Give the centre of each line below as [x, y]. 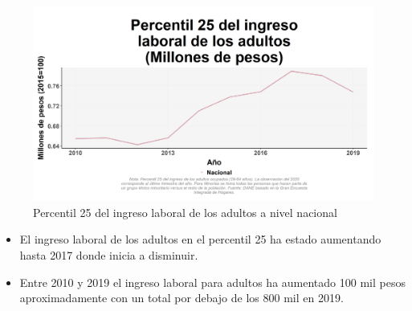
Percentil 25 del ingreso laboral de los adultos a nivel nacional [185, 212]
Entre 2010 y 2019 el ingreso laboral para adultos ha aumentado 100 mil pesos [212, 282]
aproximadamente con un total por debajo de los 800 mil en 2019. [182, 298]
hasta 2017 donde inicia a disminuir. [109, 255]
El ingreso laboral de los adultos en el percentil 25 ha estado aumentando [200, 239]
